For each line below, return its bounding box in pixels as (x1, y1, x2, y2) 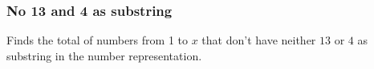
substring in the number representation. (6, 47, 202, 63)
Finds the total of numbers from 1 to (6, 32, 188, 48)
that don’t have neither (201, 32, 316, 48)
